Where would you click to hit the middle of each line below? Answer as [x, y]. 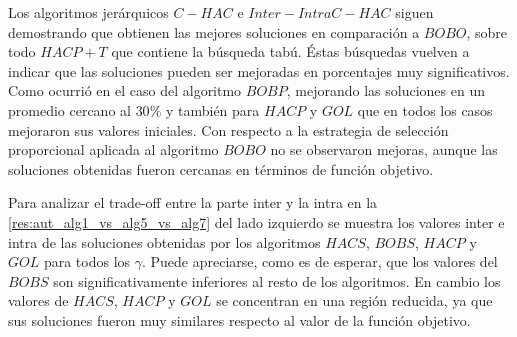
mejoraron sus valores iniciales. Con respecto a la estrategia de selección [228, 129]
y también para [212, 109]
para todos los [87, 261]
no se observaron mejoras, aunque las [384, 149]
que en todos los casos [425, 109]
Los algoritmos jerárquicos [88, 12]
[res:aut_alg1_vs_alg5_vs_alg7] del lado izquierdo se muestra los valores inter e [256, 221]
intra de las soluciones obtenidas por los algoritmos [164, 241]
